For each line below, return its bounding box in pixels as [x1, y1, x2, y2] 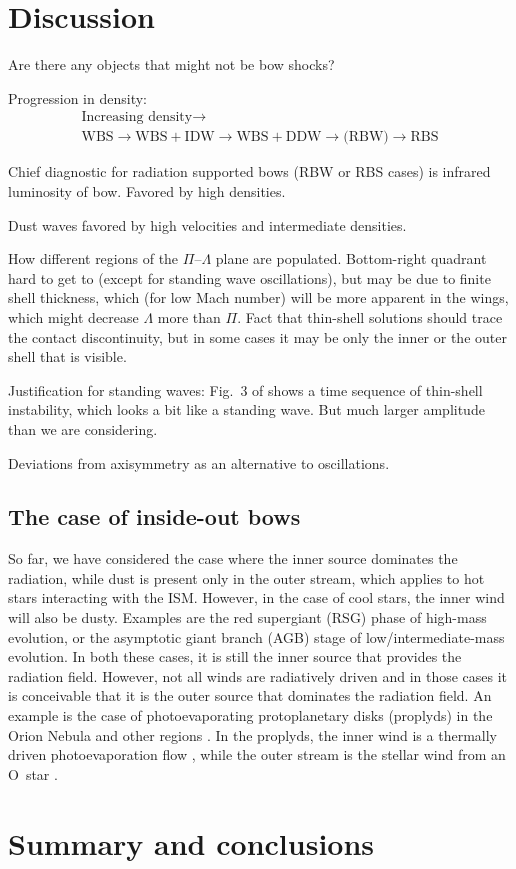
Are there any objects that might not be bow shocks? [8, 54, 335, 75]
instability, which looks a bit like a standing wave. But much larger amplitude [8, 399, 485, 420]
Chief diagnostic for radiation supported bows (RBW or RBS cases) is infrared [8, 161, 491, 182]
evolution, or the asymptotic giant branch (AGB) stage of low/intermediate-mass [8, 626, 505, 647]
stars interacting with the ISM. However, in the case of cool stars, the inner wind [8, 587, 505, 608]
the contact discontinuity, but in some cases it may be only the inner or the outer [8, 326, 507, 347]
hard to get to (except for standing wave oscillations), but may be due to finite [8, 267, 491, 288]
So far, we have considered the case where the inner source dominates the [8, 548, 458, 569]
